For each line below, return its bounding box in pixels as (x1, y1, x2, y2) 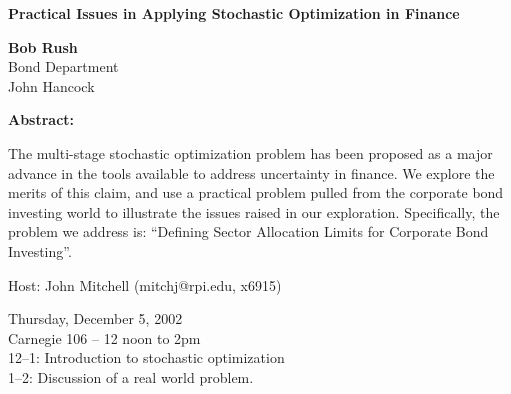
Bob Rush (8, 36, 78, 57)
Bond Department (8, 56, 119, 77)
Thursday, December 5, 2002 (8, 308, 183, 329)
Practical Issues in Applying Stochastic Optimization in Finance (8, 3, 460, 23)
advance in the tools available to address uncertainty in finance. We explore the (8, 162, 495, 183)
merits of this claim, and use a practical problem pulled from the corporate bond (8, 182, 504, 203)
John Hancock (8, 75, 95, 96)
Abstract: (8, 109, 75, 130)
